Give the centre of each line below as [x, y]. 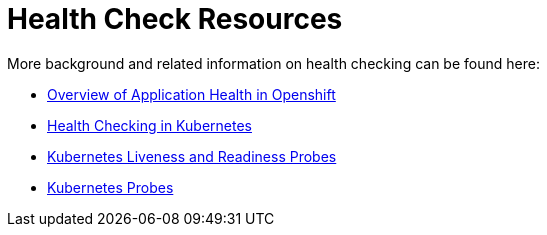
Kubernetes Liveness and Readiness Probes [192, 156]
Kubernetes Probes [110, 187]
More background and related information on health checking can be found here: [273, 63]
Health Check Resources [175, 19]
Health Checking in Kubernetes [149, 125]
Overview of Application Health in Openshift [191, 94]
